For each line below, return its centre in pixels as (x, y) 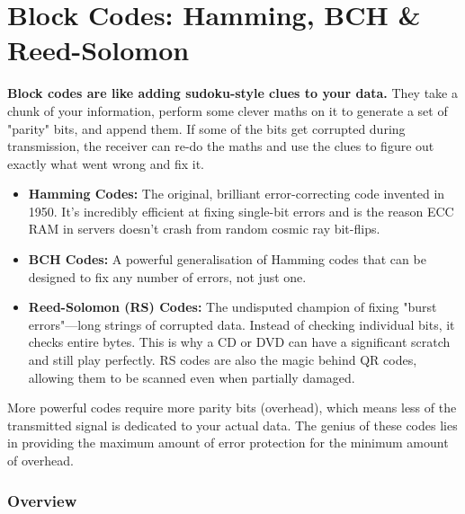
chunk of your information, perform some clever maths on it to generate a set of (228, 110)
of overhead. (40, 460)
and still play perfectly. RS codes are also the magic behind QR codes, (223, 360)
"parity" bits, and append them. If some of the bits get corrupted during (206, 128)
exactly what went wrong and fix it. (106, 163)
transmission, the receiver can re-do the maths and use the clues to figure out (221, 146)
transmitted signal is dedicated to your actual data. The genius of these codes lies (232, 425)
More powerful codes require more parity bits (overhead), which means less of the (232, 408)
